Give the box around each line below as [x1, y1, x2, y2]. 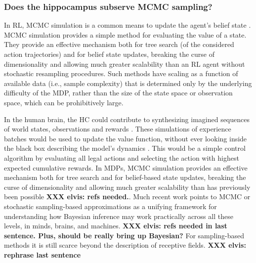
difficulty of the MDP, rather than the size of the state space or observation [4, 88, 233, 98]
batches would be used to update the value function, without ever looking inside [4, 133, 247, 143]
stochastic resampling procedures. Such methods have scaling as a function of [4, 68, 238, 79]
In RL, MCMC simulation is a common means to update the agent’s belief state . [4, 20, 251, 30]
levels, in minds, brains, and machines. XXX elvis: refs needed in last [4, 220, 227, 231]
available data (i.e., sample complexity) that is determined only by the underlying [4, 78, 252, 88]
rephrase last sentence [4, 249, 81, 260]
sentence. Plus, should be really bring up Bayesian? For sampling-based [4, 230, 245, 240]
